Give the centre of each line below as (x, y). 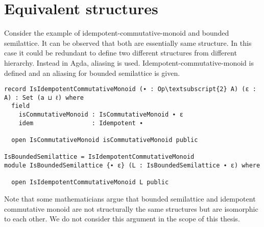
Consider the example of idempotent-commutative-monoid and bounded (117, 33)
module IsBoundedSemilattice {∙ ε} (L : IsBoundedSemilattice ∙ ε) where (132, 165)
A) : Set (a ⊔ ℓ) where (44, 97)
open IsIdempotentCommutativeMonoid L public (90, 182)
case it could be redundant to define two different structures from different (121, 53)
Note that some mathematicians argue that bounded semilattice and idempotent (130, 198)
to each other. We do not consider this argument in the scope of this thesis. (122, 219)
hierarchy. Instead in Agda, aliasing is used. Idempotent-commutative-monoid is (129, 62)
